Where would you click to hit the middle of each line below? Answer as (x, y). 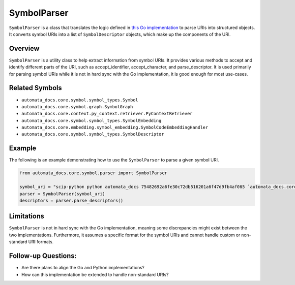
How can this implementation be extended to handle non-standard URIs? (95, 274)
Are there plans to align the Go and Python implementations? (83, 268)
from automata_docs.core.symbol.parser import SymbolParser (93, 173)
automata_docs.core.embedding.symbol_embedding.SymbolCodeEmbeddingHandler (115, 127)
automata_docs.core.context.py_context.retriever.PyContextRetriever (107, 114)
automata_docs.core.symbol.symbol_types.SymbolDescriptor (93, 134)
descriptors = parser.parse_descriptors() (71, 200)
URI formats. (41, 242)
